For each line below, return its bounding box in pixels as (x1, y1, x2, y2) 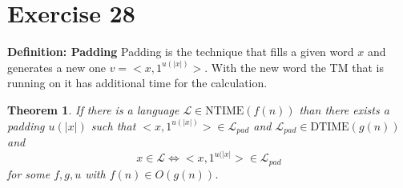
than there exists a (299, 101, 389, 118)
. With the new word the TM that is (204, 58, 384, 75)
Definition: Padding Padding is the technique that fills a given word (7, 43, 354, 60)
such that (91, 117, 136, 134)
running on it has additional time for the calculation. (7, 74, 268, 91)
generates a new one (7, 58, 106, 75)
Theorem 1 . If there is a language (7, 101, 179, 118)
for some (7, 165, 50, 182)
